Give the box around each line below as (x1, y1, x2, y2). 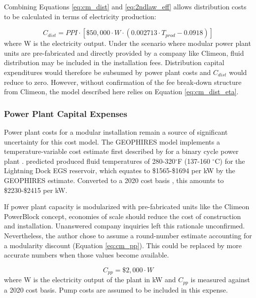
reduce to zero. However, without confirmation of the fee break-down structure (4, 76, 242, 87)
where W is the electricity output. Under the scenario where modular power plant (4, 38, 251, 48)
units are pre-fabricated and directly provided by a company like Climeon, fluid (4, 47, 244, 58)
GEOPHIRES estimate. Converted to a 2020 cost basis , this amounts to (4, 175, 224, 185)
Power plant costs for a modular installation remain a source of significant (4, 126, 228, 137)
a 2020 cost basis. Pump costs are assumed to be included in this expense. (4, 284, 228, 295)
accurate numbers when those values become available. (4, 250, 169, 260)
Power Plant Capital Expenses (4, 107, 127, 119)
